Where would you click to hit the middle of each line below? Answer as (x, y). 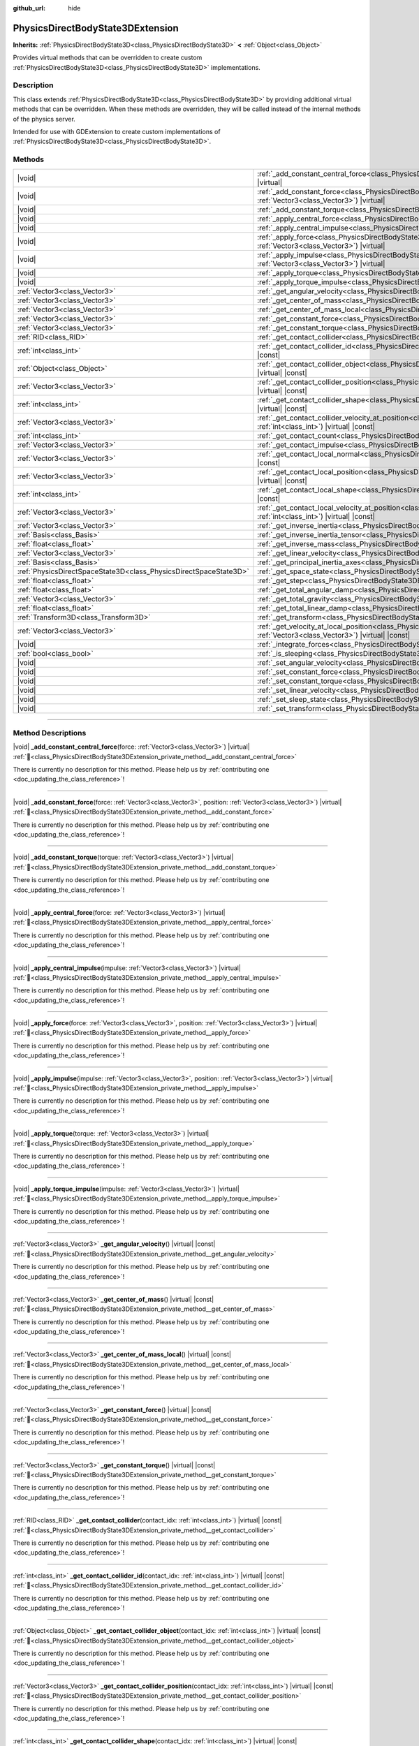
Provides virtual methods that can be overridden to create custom (108, 58)
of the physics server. (44, 119)
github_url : (29, 8)
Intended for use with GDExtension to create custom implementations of (117, 132)
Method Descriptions (50, 733)
